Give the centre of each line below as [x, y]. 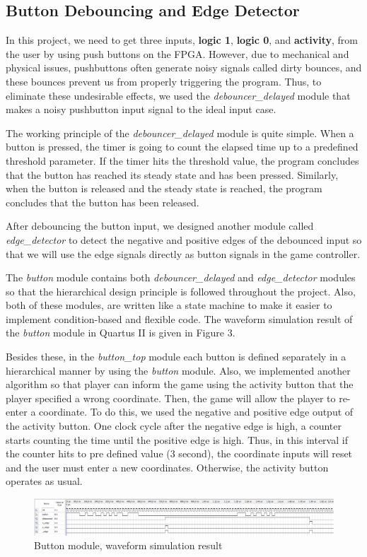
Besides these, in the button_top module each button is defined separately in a [176, 357]
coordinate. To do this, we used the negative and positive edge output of [196, 412]
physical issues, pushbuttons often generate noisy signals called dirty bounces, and [184, 68]
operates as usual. [44, 481]
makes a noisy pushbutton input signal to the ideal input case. [141, 109]
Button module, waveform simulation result [128, 545]
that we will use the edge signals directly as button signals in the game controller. [183, 253]
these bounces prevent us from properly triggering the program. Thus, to [164, 81]
